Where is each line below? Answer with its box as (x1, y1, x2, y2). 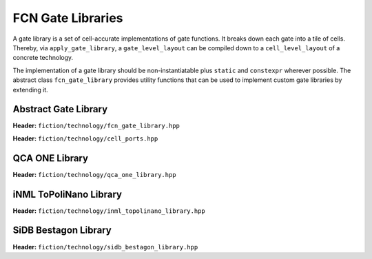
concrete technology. (12, 54, 74, 62)
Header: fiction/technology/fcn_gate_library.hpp (12, 121, 180, 130)
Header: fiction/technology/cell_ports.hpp (12, 134, 158, 143)
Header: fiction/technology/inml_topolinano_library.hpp (12, 207, 206, 215)
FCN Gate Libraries (12, 10, 123, 25)
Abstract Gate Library (12, 103, 108, 115)
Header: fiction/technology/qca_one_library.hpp (12, 170, 176, 178)
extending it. (12, 85, 48, 94)
